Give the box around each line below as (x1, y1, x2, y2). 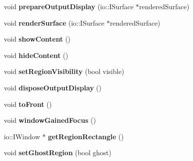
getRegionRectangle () (48, 131, 124, 141)
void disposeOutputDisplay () (4, 82, 102, 92)
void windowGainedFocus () (4, 115, 96, 125)
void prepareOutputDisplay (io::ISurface (4, 1, 134, 11)
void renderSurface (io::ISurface (4, 17, 105, 28)
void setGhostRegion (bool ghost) (4, 147, 111, 158)
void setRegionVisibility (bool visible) (4, 66, 124, 76)
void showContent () (4, 34, 71, 44)
